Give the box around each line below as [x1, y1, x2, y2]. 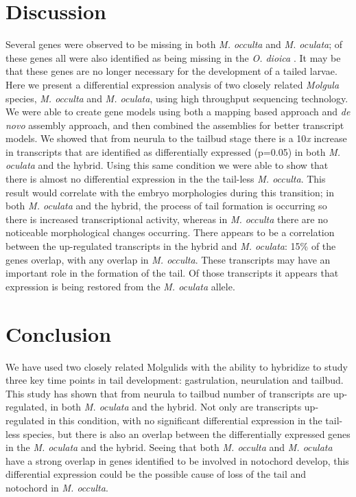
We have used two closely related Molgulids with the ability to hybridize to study [5, 359, 348, 373]
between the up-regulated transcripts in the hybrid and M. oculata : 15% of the [5, 239, 336, 253]
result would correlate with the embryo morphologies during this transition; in [5, 185, 334, 199]
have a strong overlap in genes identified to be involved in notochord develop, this [5, 453, 349, 467]
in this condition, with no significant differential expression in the [47, 413, 322, 427]
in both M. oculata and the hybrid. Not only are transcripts [50, 400, 302, 414]
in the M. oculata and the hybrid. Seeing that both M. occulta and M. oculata [5, 440, 333, 454]
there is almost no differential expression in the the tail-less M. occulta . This [5, 172, 326, 186]
